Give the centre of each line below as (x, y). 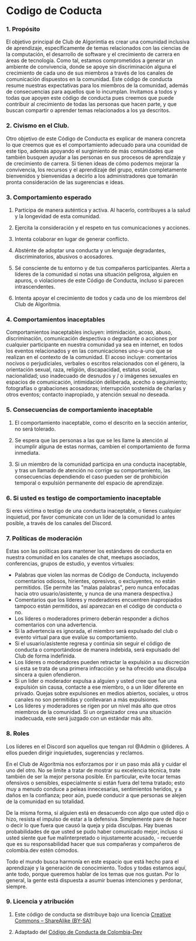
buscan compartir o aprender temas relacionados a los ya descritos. (88, 110)
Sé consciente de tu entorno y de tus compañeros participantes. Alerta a (102, 268)
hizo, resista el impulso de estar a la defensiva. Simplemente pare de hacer (97, 819)
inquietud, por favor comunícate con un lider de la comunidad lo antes (91, 517)
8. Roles (18, 733)
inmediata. (27, 452)
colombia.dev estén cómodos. (42, 850)
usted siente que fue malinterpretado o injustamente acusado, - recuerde (94, 838)
